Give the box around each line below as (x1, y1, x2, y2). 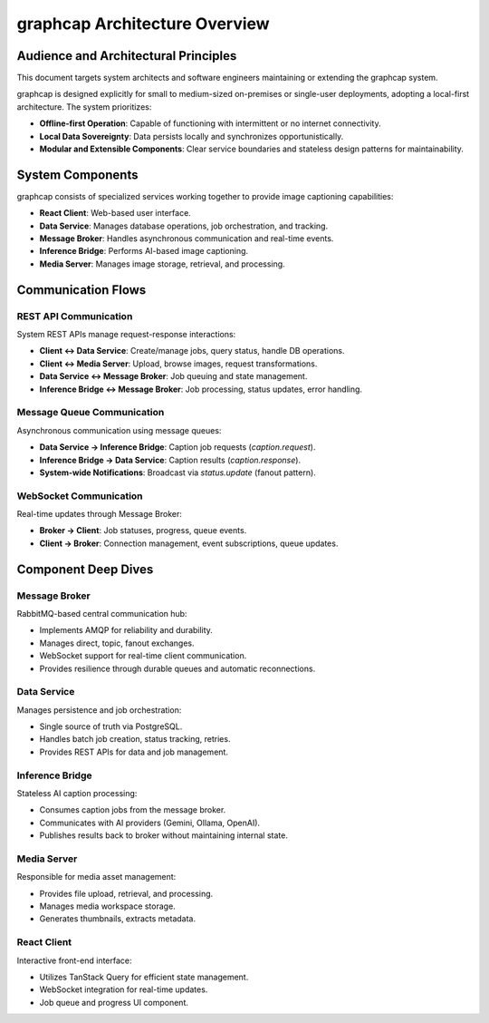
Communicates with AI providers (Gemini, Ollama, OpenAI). (39, 817, 261, 828)
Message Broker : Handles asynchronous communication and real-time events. (39, 233, 334, 244)
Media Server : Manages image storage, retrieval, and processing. (39, 258, 285, 269)
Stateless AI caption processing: (16, 788, 138, 798)
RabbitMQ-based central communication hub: (16, 608, 187, 619)
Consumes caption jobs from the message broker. (39, 804, 226, 815)
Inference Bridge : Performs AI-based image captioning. (39, 246, 249, 257)
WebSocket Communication (16, 490, 144, 502)
